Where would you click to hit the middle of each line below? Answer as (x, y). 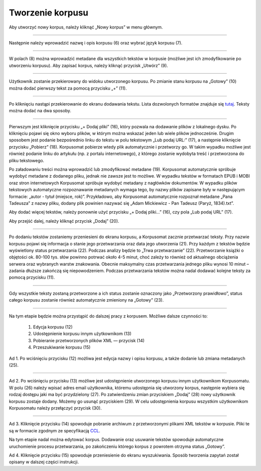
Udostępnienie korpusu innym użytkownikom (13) (82, 334)
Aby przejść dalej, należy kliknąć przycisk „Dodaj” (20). (64, 221)
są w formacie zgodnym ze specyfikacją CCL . (55, 430)
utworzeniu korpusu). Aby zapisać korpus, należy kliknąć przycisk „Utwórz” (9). (88, 65)
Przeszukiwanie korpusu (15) (62, 347)
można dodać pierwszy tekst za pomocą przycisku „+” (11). (68, 88)
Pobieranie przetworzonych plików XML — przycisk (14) (89, 340)
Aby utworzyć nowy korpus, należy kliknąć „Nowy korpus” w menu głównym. (86, 27)
